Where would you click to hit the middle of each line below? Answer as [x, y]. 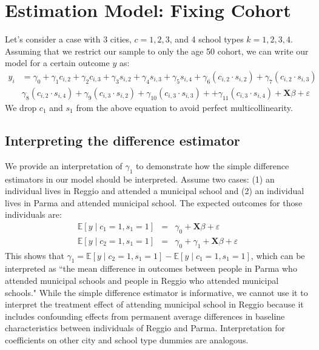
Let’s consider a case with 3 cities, [68, 39]
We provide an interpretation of [64, 165]
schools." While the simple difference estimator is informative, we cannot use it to [156, 292]
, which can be [278, 255]
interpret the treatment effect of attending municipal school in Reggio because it [154, 304]
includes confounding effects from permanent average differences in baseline [145, 316]
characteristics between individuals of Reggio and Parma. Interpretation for [145, 328]
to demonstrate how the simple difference [213, 165]
